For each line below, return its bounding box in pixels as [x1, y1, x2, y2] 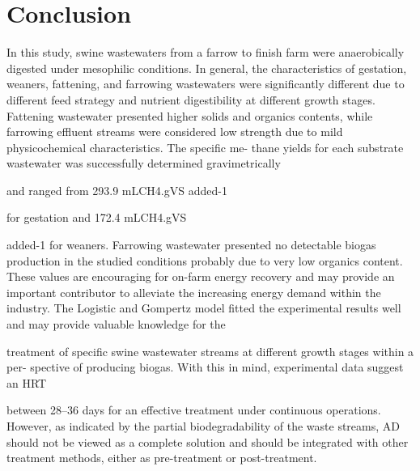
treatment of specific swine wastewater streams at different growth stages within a [6, 342, 414, 359]
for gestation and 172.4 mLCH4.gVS [6, 209, 187, 226]
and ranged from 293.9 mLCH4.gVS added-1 [6, 181, 227, 198]
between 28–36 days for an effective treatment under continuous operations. [6, 401, 381, 418]
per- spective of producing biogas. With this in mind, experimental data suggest [6, 359, 404, 376]
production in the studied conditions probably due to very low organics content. [6, 252, 403, 269]
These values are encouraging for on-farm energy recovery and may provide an [6, 268, 395, 285]
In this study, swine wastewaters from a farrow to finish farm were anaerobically [6, 44, 405, 61]
